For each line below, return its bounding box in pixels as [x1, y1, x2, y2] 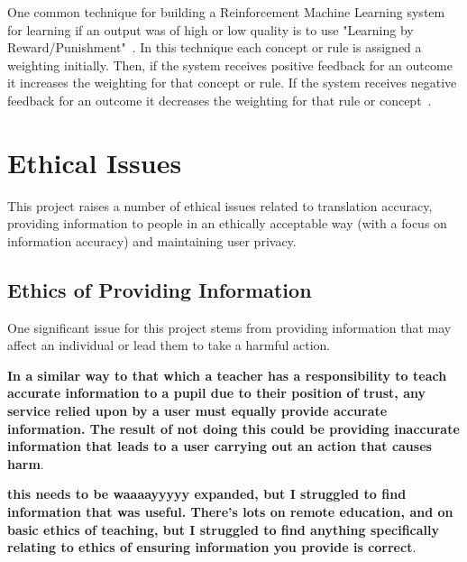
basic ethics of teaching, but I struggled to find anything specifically [7, 520, 440, 539]
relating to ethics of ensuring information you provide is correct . [7, 538, 417, 557]
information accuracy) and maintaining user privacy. [7, 231, 297, 250]
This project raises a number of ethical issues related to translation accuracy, [7, 196, 433, 215]
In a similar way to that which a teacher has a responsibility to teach [7, 365, 447, 384]
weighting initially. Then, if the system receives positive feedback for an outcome [7, 55, 453, 74]
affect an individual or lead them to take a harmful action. [7, 336, 331, 355]
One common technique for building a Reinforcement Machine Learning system [7, 3, 445, 21]
